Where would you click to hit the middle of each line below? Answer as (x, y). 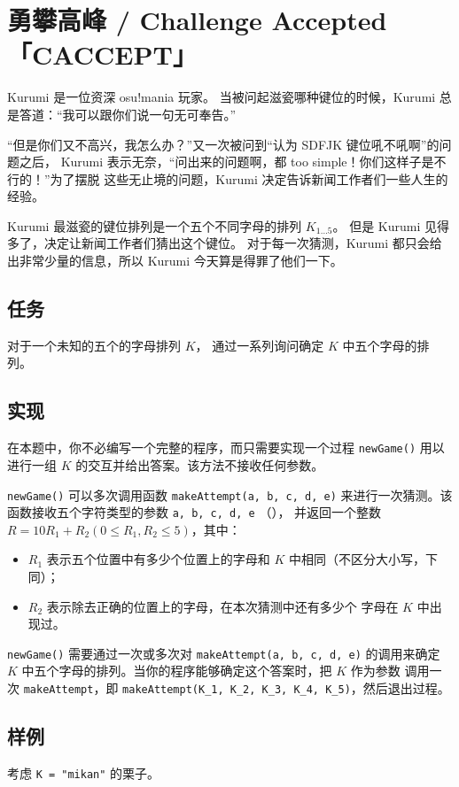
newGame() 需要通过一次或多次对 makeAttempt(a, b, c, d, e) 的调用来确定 (224, 653)
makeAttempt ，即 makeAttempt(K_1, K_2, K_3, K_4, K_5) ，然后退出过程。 (237, 688)
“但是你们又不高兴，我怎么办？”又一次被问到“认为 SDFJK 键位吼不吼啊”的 (223, 144)
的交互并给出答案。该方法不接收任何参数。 (200, 464)
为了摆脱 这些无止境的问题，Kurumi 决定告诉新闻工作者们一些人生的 (249, 178)
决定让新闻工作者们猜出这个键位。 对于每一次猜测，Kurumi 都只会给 (243, 243)
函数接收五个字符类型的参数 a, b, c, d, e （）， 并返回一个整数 (194, 512)
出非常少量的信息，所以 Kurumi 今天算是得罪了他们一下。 (175, 261)
